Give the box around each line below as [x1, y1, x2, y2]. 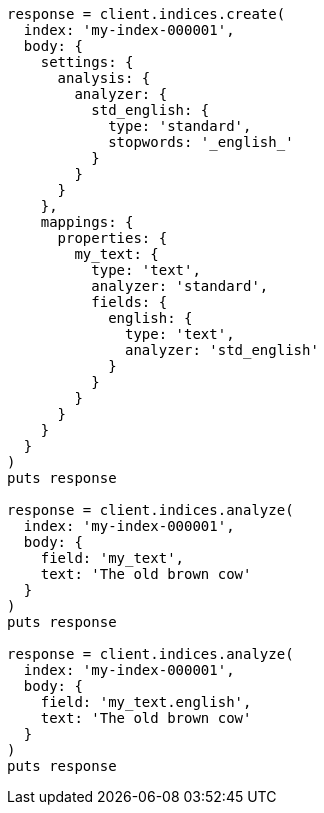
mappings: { [40, 214, 134, 230]
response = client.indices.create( [7, 6, 286, 22]
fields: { [91, 294, 168, 310]
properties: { [57, 230, 168, 246]
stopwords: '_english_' [108, 134, 294, 150]
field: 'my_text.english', [40, 694, 252, 710]
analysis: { [57, 70, 151, 86]
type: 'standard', [108, 118, 252, 134]
